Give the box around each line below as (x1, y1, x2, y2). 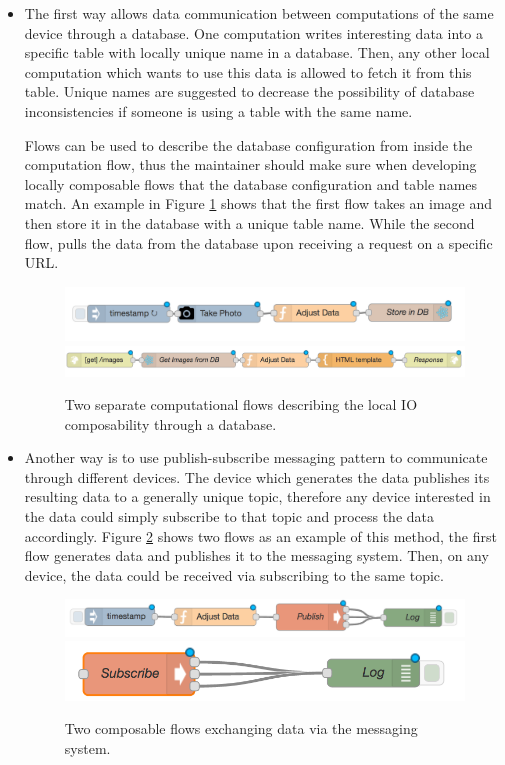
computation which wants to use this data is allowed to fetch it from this (24, 61, 472, 82)
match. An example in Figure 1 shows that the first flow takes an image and (24, 193, 493, 214)
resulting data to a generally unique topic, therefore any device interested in (24, 486, 491, 507)
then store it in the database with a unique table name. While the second (24, 212, 475, 233)
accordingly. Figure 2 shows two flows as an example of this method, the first (24, 525, 497, 546)
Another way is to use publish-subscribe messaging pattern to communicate (24, 447, 488, 468)
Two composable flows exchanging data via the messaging (64, 718, 418, 739)
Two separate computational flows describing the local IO (64, 394, 418, 415)
